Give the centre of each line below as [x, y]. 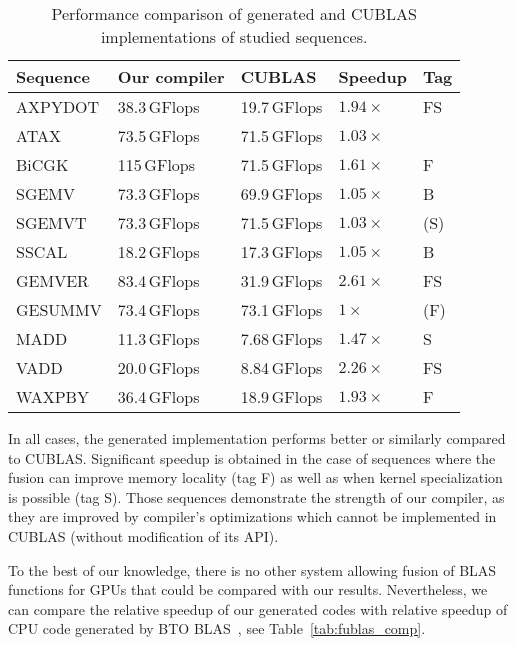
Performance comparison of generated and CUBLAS [234, 13]
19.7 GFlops [281, 106]
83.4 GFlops [158, 280]
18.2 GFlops [158, 251]
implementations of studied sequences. [234, 36]
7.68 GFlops [281, 338]
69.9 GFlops [281, 193]
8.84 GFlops [281, 367]
